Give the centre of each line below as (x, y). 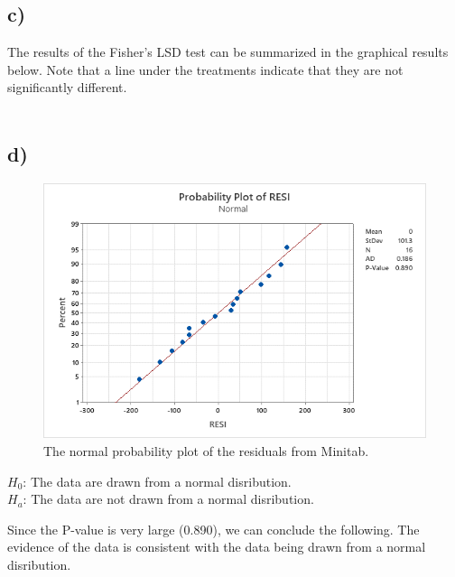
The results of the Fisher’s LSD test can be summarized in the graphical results (228, 52)
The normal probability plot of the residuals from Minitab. (206, 451)
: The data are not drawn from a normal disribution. (168, 499)
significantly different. (67, 87)
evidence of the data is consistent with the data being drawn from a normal (217, 547)
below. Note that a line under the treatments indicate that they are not (205, 69)
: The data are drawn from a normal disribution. (157, 481)
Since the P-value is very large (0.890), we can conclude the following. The (214, 529)
